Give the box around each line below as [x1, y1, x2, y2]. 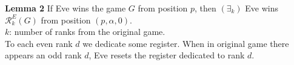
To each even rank [5, 37, 73, 49]
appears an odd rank [5, 49, 82, 61]
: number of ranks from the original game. [9, 25, 165, 38]
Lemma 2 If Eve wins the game [5, 2, 126, 14]
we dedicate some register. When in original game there [82, 37, 289, 49]
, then [195, 2, 216, 14]
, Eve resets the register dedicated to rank [89, 49, 245, 61]
